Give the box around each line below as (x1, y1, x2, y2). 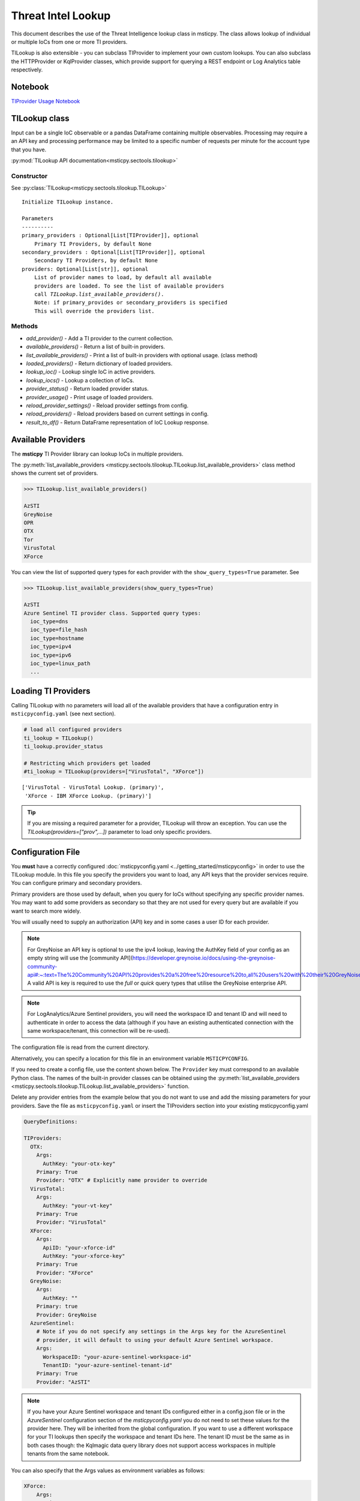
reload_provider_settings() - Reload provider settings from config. (26, 402, 189, 409)
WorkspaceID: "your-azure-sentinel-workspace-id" (43, 1353, 192, 1360)
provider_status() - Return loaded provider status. (26, 385, 149, 393)
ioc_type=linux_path (30, 660, 91, 667)
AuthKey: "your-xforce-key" (43, 1252, 125, 1259)
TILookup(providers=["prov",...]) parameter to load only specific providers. (27, 828, 212, 835)
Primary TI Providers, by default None (34, 240, 152, 247)
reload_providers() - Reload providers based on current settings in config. (26, 410, 209, 417)
